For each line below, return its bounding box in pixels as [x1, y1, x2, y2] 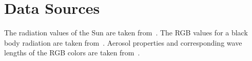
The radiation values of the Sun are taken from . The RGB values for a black [4, 27, 248, 38]
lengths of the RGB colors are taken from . [4, 47, 140, 58]
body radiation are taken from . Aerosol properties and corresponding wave [4, 37, 242, 48]
